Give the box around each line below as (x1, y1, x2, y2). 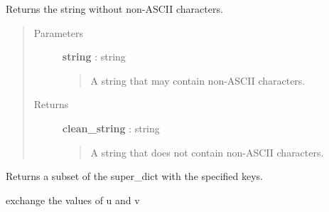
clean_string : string (62, 120, 160, 135)
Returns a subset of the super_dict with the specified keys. (6, 169, 263, 184)
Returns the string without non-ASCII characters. (6, 1, 223, 16)
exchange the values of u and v (6, 192, 140, 207)
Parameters (33, 25, 83, 40)
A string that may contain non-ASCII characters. (90, 73, 306, 88)
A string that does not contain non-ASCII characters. (90, 144, 324, 159)
